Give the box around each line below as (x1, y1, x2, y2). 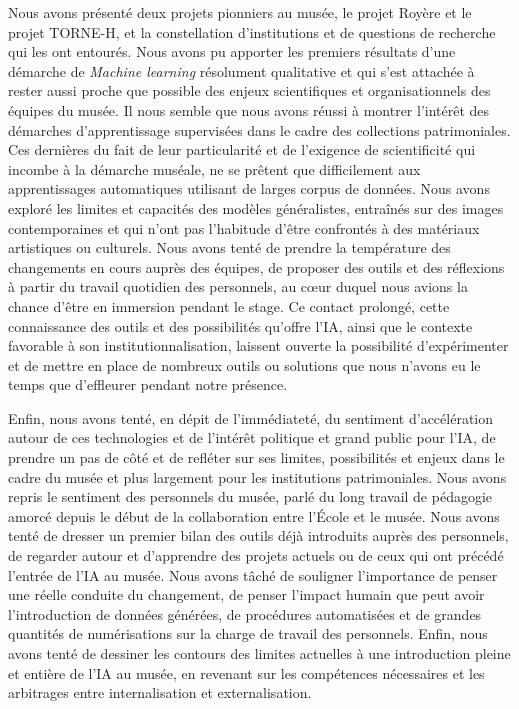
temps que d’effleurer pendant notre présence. (8, 374, 288, 395)
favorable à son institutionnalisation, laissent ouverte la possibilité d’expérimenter (8, 335, 509, 356)
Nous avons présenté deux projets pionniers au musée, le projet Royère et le (8, 2, 472, 22)
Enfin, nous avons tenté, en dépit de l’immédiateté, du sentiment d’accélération (8, 407, 494, 428)
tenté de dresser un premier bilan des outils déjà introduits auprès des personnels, (8, 525, 509, 546)
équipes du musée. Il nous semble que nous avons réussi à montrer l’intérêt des (8, 99, 490, 120)
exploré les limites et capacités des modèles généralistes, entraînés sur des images (8, 197, 504, 218)
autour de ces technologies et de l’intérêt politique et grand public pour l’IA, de (8, 427, 496, 448)
